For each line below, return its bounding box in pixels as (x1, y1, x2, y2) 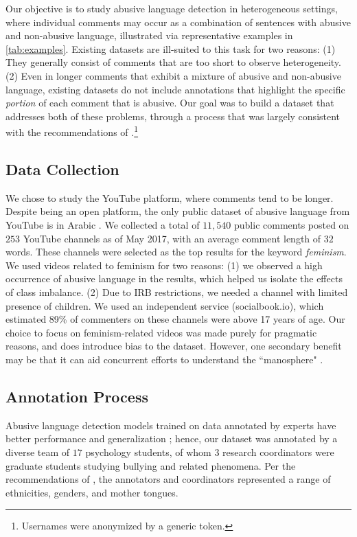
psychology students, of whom (85, 444, 211, 459)
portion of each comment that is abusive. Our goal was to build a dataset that (5, 95, 334, 110)
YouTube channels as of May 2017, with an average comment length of (23, 231, 321, 245)
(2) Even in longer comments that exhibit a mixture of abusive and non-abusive (5, 68, 341, 82)
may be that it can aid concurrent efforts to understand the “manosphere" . (5, 352, 323, 366)
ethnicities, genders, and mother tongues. (5, 485, 178, 499)
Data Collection (5, 158, 119, 179)
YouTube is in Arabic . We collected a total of (5, 217, 200, 231)
